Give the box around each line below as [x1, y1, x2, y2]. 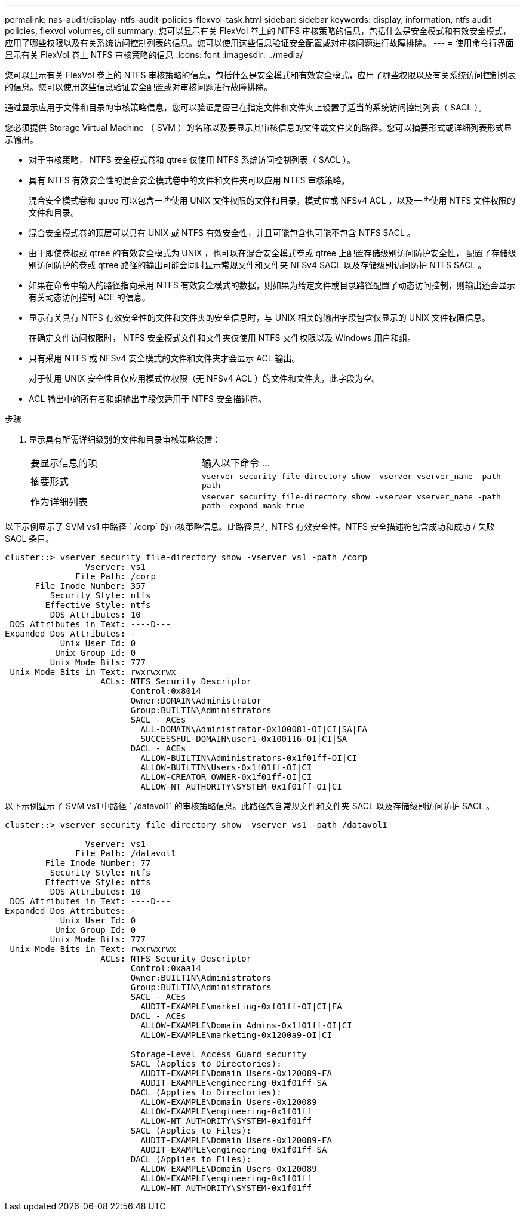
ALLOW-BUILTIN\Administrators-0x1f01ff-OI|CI [140, 753, 358, 763]
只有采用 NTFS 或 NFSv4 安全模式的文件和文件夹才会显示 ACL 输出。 [29, 353, 300, 363]
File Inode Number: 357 [35, 581, 146, 591]
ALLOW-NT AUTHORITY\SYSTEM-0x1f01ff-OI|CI [140, 782, 342, 791]
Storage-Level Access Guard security [130, 1049, 307, 1059]
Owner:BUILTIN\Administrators [130, 973, 272, 982]
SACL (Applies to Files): [130, 1126, 252, 1135]
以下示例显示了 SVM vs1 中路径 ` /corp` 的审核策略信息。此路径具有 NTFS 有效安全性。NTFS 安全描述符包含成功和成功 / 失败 [5, 521, 495, 532]
